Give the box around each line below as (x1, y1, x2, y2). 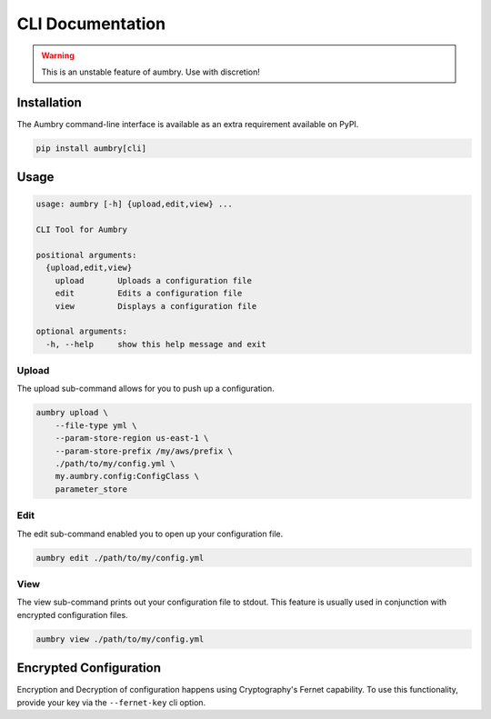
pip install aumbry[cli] (35, 143, 147, 154)
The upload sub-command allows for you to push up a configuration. (16, 383, 275, 394)
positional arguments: (35, 250, 137, 260)
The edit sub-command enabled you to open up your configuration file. (16, 528, 284, 539)
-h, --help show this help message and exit (45, 339, 267, 349)
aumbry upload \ (35, 407, 109, 418)
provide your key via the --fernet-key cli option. (16, 696, 206, 708)
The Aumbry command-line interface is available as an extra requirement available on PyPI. (16, 118, 359, 129)
